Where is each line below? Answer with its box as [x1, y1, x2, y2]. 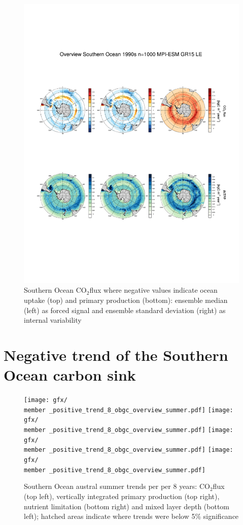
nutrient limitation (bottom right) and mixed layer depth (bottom [24, 501, 230, 511]
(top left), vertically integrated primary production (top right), [24, 491, 220, 502]
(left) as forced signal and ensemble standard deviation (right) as [24, 304, 226, 315]
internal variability [24, 315, 82, 325]
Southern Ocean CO [24, 285, 87, 295]
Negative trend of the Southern [4, 345, 228, 365]
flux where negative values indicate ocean [89, 285, 218, 295]
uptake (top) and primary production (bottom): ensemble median [24, 295, 228, 305]
